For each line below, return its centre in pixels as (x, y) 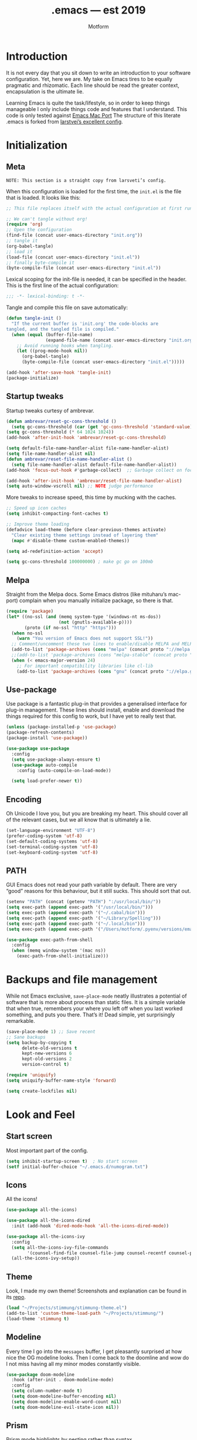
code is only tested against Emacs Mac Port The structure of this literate (93, 115)
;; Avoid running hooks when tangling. (65, 345)
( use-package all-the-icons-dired (48, 1221)
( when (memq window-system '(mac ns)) (59, 951)
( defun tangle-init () (34, 318)
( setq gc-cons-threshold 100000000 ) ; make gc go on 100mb (80, 562)
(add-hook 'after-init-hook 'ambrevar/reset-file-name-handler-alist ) (94, 481)
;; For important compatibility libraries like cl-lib (85, 666)
